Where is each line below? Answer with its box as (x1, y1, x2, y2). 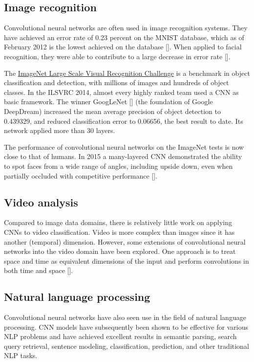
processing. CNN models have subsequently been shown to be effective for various (4, 321, 248, 332)
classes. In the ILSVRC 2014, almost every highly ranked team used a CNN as (4, 87, 239, 97)
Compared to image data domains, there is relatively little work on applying (4, 217, 232, 227)
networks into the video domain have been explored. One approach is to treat (4, 246, 236, 256)
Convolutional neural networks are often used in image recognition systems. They (4, 23, 248, 33)
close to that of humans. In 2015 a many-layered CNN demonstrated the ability (4, 151, 242, 161)
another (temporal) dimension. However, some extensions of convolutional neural (4, 236, 246, 247)
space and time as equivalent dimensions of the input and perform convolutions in (4, 255, 249, 266)
